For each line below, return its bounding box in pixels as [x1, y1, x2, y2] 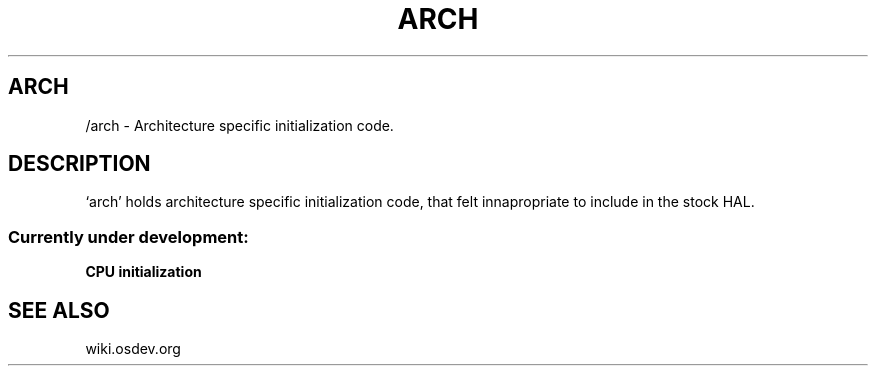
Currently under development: [8, 226, 249, 247]
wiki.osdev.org [85, 340, 181, 358]
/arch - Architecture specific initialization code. [85, 116, 394, 134]
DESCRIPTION [8, 151, 151, 177]
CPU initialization [85, 263, 202, 281]
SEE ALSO [8, 297, 110, 323]
